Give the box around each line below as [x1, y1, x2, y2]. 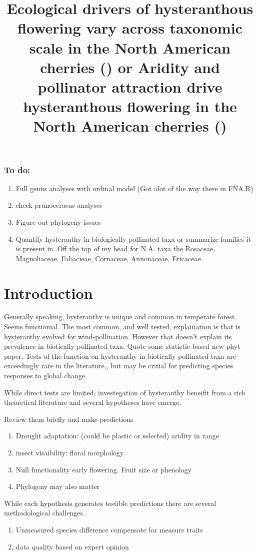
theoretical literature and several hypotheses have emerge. [4, 397, 181, 407]
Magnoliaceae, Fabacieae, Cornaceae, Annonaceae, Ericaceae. [15, 253, 203, 263]
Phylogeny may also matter [15, 481, 100, 491]
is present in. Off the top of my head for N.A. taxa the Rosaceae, [15, 243, 215, 254]
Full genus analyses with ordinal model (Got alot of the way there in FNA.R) [15, 183, 253, 193]
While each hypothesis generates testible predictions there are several [4, 497, 216, 508]
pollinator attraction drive [37, 76, 222, 97]
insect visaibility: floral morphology [15, 447, 124, 458]
